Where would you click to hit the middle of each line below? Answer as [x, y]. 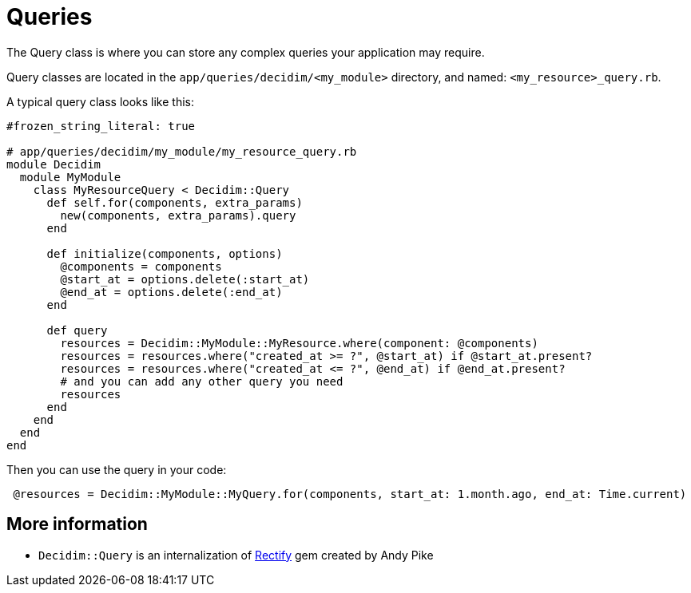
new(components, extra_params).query [178, 215]
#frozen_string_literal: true [101, 126]
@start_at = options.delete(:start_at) [185, 279]
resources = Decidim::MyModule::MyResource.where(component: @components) [299, 343]
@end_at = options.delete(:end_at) [171, 292]
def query [77, 330]
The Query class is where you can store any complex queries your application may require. [246, 52]
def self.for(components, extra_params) [175, 202]
